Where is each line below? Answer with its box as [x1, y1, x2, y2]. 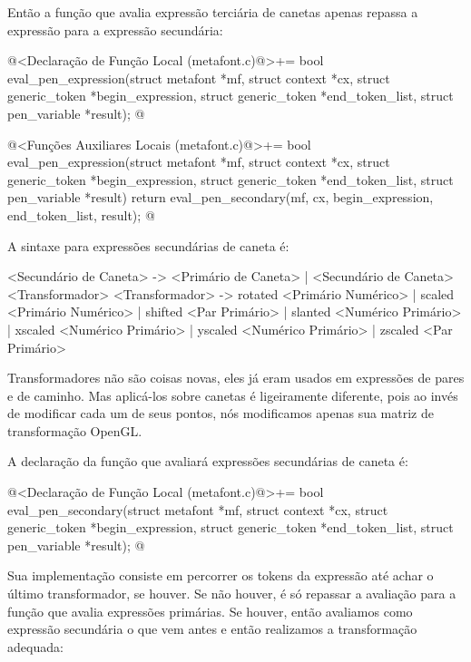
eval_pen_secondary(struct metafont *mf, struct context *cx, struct [7, 500, 388, 519]
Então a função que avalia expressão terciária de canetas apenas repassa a [7, 3, 418, 21]
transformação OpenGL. [7, 421, 142, 440]
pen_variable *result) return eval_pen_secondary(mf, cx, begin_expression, [7, 188, 434, 207]
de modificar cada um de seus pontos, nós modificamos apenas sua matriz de [7, 404, 434, 423]
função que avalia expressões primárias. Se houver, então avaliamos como [7, 601, 413, 620]
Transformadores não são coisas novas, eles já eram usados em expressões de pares [7, 368, 465, 387]
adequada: [7, 637, 64, 656]
